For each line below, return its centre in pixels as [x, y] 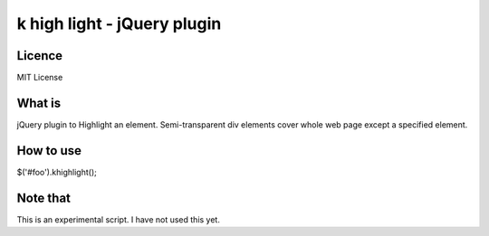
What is [39, 103]
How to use [49, 151]
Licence [40, 56]
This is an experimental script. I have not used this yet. [119, 219]
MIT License [40, 78]
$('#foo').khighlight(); [57, 172]
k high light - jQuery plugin [119, 24]
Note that [44, 198]
